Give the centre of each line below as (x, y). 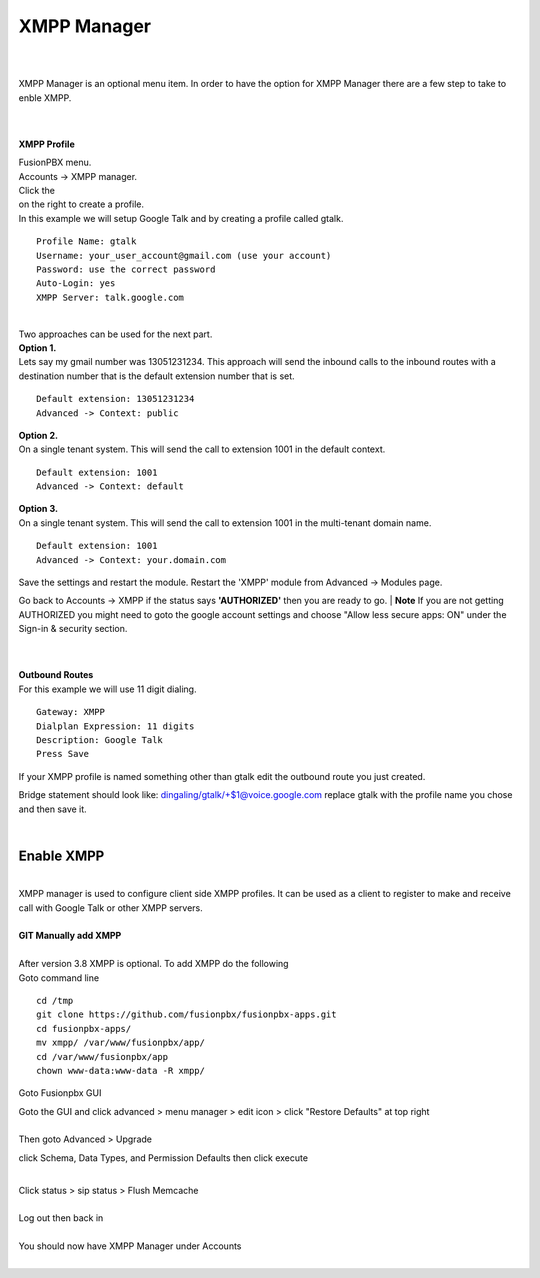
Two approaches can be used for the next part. (115, 334)
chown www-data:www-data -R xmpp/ (120, 1070)
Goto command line (59, 977)
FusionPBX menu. (55, 162)
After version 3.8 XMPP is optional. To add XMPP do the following (153, 964)
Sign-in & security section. (73, 629)
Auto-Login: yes (76, 283)
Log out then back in (61, 1218)
